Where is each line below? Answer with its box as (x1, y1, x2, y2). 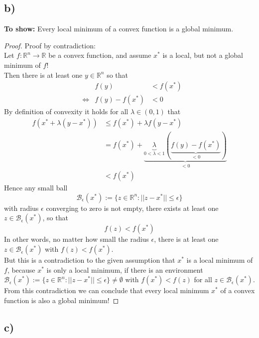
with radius (4, 202, 39, 213)
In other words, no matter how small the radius (4, 234, 149, 244)
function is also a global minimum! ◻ (4, 295, 119, 305)
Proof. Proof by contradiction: (4, 40, 96, 50)
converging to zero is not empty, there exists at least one (46, 202, 219, 213)
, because (7, 264, 35, 275)
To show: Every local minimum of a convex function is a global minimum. (4, 23, 234, 34)
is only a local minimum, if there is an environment (46, 264, 203, 275)
